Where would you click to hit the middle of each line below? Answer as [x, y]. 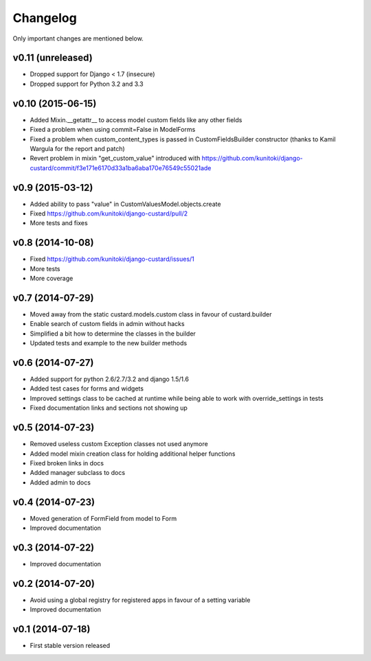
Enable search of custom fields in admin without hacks [107, 324]
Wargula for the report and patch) [77, 148]
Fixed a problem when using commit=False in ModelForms [113, 130]
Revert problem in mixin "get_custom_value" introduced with [115, 159]
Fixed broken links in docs [67, 463]
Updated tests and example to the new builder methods [109, 343]
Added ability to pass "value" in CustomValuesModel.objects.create [125, 204]
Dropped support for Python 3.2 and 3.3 [87, 84]
